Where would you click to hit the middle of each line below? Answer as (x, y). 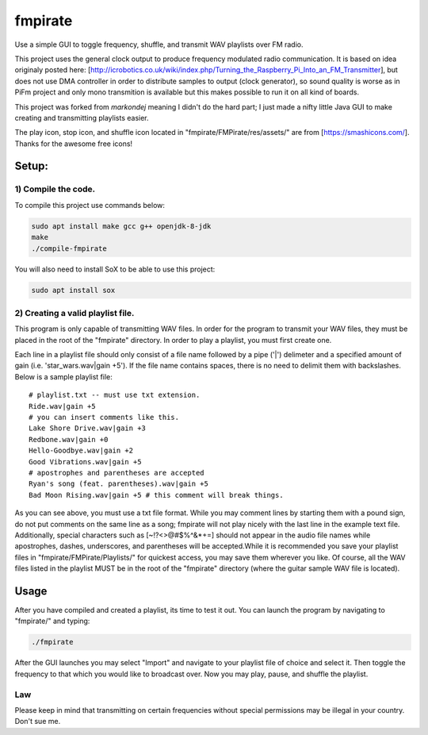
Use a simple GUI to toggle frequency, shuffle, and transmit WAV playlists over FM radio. (159, 44)
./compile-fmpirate (69, 248)
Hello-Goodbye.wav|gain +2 (81, 451)
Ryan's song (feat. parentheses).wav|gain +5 (119, 484)
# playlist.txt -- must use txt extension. (115, 395)
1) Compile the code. (55, 189)
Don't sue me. (38, 722)
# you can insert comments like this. (104, 418)
